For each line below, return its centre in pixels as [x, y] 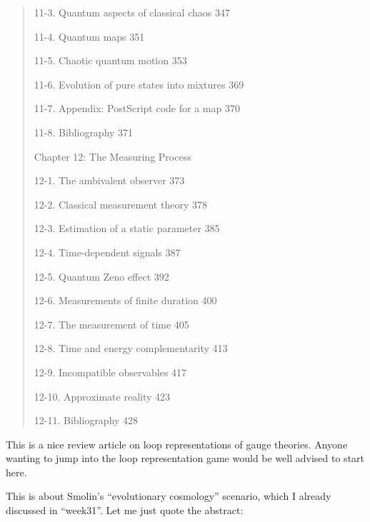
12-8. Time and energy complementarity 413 [131, 348]
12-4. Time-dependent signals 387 [107, 252]
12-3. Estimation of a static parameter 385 [127, 228]
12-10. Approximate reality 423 [102, 396]
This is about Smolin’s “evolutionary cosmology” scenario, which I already [169, 496]
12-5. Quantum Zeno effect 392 [101, 276]
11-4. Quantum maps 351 [89, 36]
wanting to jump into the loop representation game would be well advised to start [185, 458]
